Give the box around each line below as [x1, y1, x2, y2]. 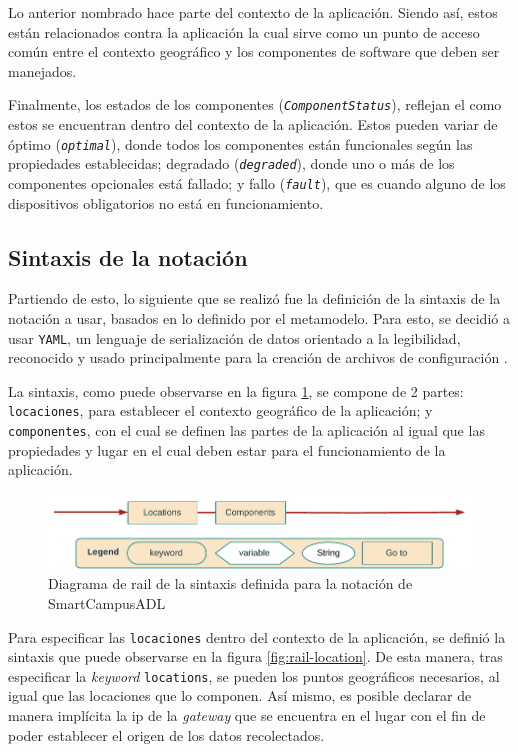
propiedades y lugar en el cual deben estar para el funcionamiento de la [8, 439, 446, 460]
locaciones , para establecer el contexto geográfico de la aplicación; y [8, 400, 433, 421]
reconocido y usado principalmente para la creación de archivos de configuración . [8, 347, 508, 368]
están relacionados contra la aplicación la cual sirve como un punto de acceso [8, 21, 480, 42]
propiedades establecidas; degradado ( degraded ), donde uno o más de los [8, 153, 455, 174]
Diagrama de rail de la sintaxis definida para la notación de [48, 573, 413, 594]
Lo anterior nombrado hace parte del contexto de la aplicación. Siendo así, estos [8, 2, 498, 22]
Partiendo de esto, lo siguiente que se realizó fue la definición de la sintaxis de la [8, 288, 501, 309]
